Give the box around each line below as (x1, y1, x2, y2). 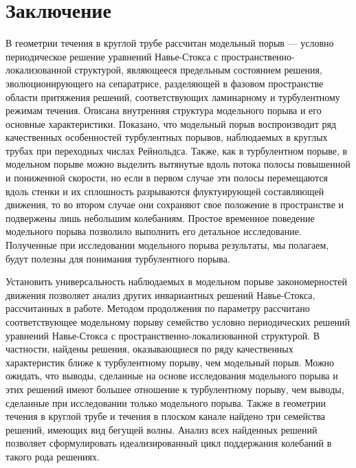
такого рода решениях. (5, 449, 100, 463)
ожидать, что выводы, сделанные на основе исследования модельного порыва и (5, 368, 338, 383)
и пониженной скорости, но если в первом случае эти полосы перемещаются (5, 170, 329, 185)
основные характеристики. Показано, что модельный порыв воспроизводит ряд (5, 116, 337, 131)
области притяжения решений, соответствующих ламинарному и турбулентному (5, 89, 340, 104)
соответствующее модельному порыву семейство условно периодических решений (5, 315, 351, 328)
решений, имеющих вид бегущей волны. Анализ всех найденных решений (5, 422, 318, 436)
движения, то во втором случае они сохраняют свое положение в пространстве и (5, 197, 344, 212)
